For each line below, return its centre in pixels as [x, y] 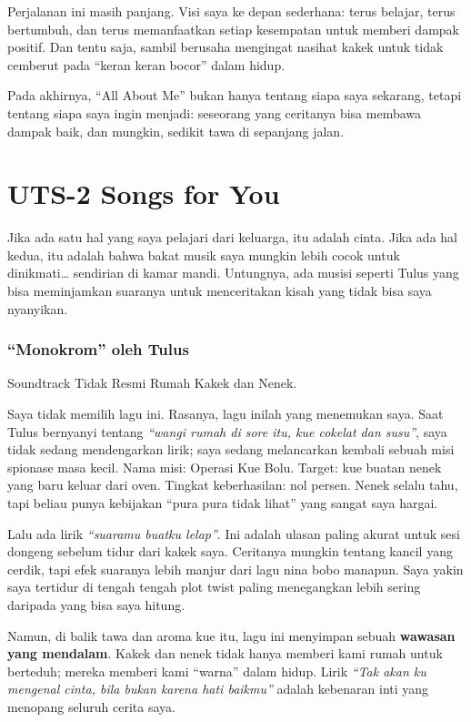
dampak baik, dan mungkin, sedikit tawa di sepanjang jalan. [176, 131]
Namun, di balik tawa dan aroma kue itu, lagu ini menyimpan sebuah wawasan [231, 635]
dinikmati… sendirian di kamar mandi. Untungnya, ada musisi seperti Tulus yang [233, 273]
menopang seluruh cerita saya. [91, 706]
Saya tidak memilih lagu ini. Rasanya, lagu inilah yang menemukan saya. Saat [225, 414]
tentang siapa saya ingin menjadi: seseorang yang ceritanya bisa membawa [215, 112]
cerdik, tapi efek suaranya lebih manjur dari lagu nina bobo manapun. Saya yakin [235, 569]
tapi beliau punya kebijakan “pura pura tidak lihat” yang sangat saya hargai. [223, 503]
